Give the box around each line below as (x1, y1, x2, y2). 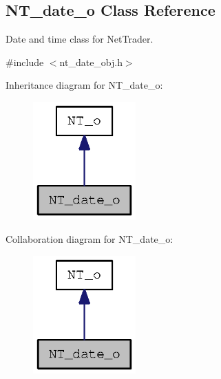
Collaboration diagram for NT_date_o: (6, 232, 173, 246)
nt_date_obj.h (59, 54, 123, 69)
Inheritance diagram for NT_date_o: (6, 78, 163, 92)
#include (6, 54, 44, 69)
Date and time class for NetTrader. (6, 32, 154, 46)
